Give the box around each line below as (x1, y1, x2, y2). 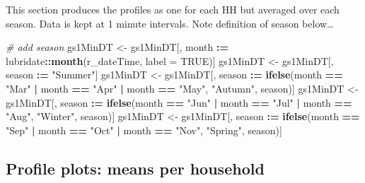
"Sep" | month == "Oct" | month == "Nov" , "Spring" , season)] (6, 122, 282, 137)
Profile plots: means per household (6, 157, 265, 179)
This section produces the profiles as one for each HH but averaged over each (6, 2, 340, 16)
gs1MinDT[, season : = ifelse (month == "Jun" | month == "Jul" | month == (6, 95, 352, 110)
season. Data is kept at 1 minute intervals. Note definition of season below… (6, 16, 334, 30)
